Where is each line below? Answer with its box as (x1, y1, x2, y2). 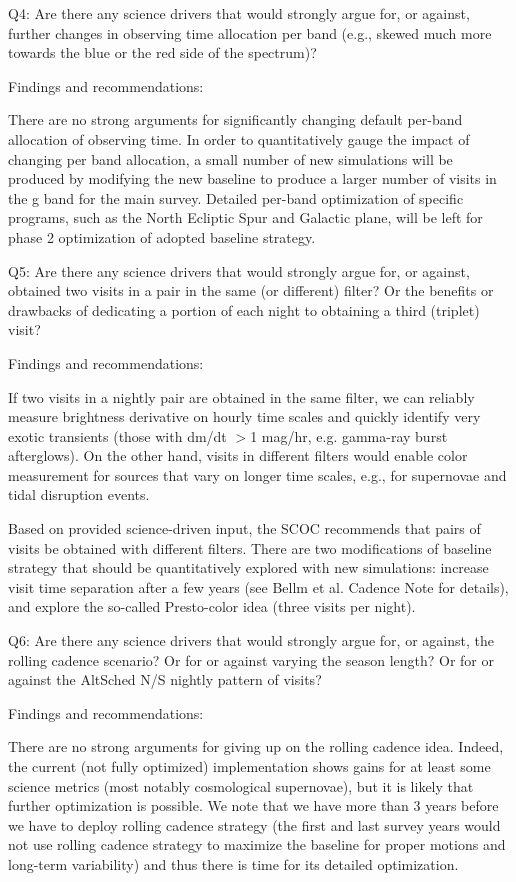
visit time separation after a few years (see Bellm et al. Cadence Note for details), (8, 576, 509, 597)
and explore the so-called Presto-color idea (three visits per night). (8, 596, 416, 617)
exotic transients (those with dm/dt (8, 425, 227, 446)
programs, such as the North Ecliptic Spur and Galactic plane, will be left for (8, 207, 483, 228)
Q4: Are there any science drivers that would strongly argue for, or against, (8, 3, 470, 23)
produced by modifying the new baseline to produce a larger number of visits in (8, 168, 497, 189)
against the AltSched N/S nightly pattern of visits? (8, 669, 322, 690)
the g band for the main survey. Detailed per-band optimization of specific (8, 187, 464, 208)
